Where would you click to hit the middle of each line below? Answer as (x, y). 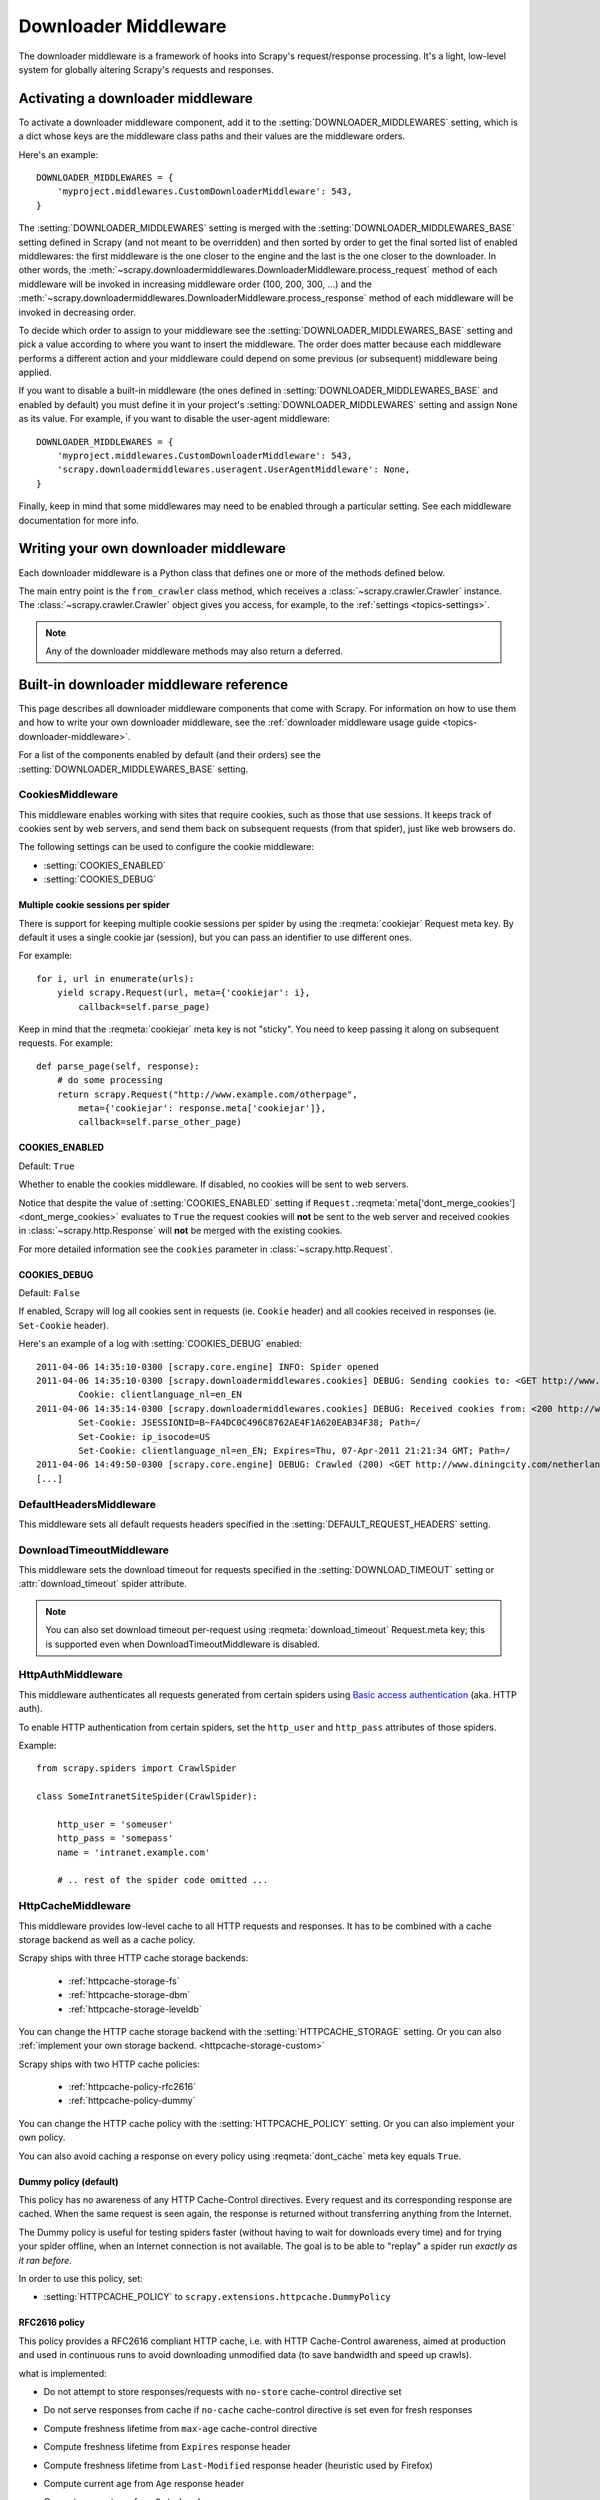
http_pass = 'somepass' (115, 1838)
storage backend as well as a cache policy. (107, 1939)
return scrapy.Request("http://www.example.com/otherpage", (207, 1094)
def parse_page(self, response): (118, 1066)
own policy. (42, 2137)
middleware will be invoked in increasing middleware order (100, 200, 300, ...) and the (195, 284)
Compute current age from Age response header (144, 2483)
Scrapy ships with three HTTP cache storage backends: (133, 1958)
